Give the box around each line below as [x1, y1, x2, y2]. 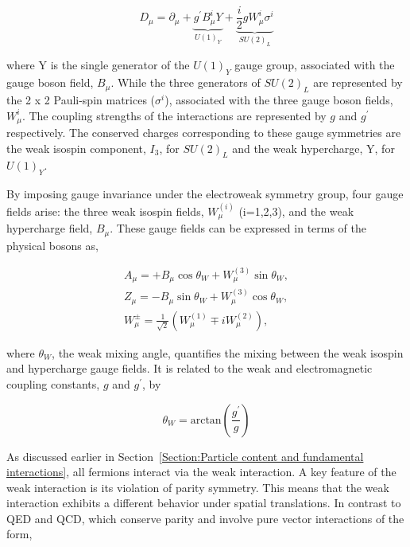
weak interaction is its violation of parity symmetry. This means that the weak [6, 479, 389, 495]
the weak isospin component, [6, 139, 146, 156]
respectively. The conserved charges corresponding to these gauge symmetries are [6, 124, 401, 141]
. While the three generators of [110, 74, 261, 91]
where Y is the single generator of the [6, 57, 190, 73]
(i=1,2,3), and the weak [238, 202, 354, 219]
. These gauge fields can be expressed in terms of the [110, 220, 367, 236]
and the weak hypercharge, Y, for [232, 139, 395, 156]
